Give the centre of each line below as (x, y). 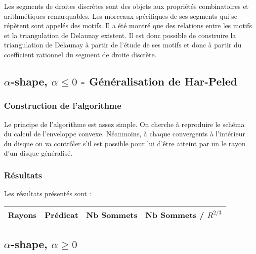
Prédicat (62, 214)
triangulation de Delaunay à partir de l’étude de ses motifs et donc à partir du (123, 45)
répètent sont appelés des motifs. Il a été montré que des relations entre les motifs (128, 25)
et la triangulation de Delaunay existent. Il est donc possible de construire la (120, 35)
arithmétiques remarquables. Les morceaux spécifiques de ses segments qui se (121, 16)
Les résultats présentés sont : (48, 193)
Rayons (22, 214)
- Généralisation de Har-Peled (159, 81)
